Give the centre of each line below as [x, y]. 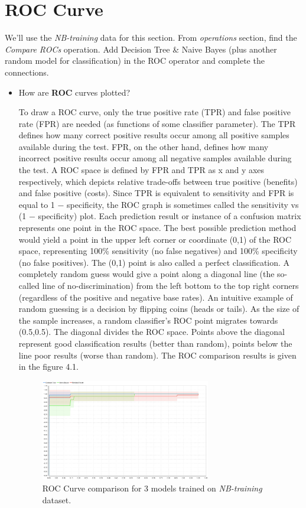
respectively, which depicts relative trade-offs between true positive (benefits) [158, 181]
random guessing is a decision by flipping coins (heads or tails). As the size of [159, 309]
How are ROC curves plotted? [74, 92]
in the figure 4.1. [48, 367]
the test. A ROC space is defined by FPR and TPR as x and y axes [141, 170]
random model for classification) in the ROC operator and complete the [135, 61]
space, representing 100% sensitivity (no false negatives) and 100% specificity [158, 251]
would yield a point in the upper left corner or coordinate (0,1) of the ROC [155, 239]
